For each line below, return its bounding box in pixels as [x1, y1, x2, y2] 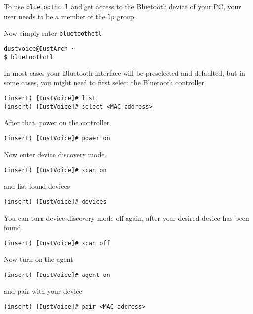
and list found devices [4, 181, 70, 191]
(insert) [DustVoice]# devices [4, 198, 107, 205]
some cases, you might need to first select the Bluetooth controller [4, 77, 205, 87]
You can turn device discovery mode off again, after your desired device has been [4, 212, 249, 223]
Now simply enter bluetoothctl [4, 28, 102, 38]
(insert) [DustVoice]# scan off [4, 239, 110, 247]
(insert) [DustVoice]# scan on [4, 166, 107, 174]
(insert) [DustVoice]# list [4, 95, 96, 102]
